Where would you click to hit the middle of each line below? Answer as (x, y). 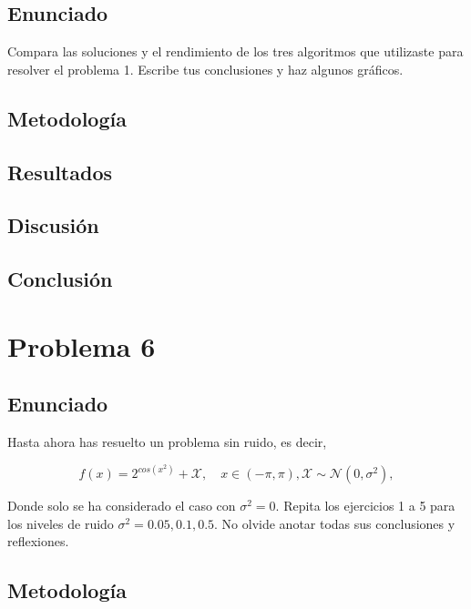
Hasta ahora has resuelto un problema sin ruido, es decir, (167, 442)
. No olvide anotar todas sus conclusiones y (335, 523)
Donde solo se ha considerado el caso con (122, 506)
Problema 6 (82, 345)
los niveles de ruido (61, 523)
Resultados (60, 172)
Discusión (53, 225)
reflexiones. (38, 541)
